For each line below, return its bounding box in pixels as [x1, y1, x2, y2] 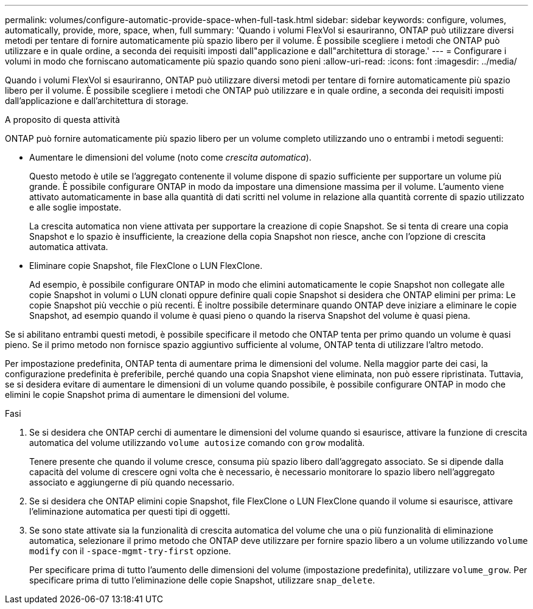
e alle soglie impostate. [29, 202, 122, 212]
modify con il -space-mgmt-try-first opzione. [29, 546, 231, 556]
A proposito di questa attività [5, 114, 120, 125]
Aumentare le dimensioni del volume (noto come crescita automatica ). [29, 152, 312, 162]
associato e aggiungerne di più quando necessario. [29, 477, 235, 487]
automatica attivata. [29, 242, 108, 252]
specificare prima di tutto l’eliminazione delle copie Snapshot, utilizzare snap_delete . [29, 575, 375, 585]
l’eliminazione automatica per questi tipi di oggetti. [29, 506, 231, 517]
